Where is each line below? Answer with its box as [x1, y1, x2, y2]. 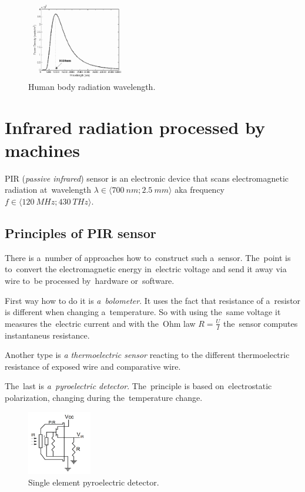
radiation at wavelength [5, 183, 92, 196]
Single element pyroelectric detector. [28, 476, 159, 488]
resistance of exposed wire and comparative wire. [5, 360, 181, 372]
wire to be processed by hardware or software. [5, 275, 175, 287]
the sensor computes [223, 317, 298, 329]
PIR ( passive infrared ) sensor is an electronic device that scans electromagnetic [5, 172, 289, 184]
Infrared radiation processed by [5, 115, 266, 139]
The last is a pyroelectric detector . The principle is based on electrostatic [5, 380, 272, 392]
